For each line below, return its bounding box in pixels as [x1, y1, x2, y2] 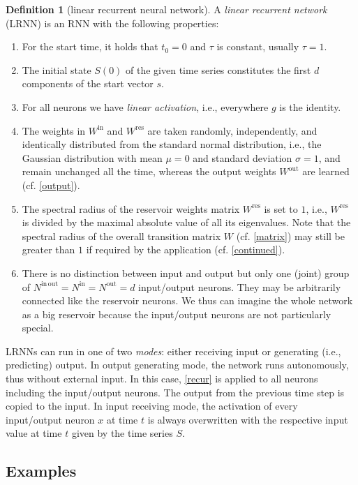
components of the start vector [22, 76, 154, 91]
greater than [22, 242, 75, 257]
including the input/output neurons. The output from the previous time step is [6, 385, 345, 399]
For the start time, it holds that [22, 39, 158, 54]
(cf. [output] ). [22, 177, 80, 192]
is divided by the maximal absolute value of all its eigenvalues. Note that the [22, 215, 351, 230]
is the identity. [279, 99, 341, 114]
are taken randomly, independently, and [147, 123, 318, 137]
